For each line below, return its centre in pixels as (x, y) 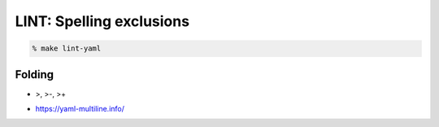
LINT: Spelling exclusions (102, 21)
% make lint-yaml (67, 48)
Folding (35, 74)
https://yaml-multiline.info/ (80, 109)
